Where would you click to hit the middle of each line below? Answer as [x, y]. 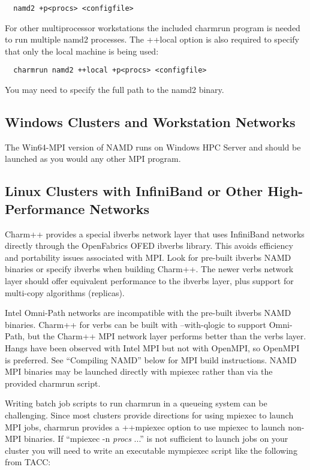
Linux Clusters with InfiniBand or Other [134, 191]
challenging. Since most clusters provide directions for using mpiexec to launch [149, 415]
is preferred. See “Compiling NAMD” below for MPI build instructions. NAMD [151, 359]
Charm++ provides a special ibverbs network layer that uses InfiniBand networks [155, 234]
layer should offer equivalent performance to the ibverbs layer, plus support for [149, 281]
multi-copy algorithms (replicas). [65, 292]
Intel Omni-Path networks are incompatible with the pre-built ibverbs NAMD [148, 313]
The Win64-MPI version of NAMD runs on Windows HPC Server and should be [153, 147]
